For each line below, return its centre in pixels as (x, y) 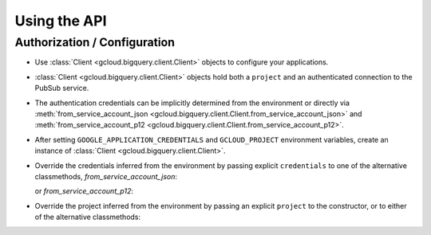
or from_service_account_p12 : (84, 191)
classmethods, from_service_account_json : (106, 176)
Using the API (61, 21)
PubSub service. (62, 88)
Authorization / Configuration (95, 42)
